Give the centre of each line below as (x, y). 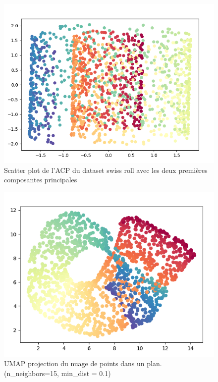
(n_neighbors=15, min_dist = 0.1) (57, 373)
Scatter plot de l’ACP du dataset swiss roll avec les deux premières (106, 170)
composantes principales (41, 180)
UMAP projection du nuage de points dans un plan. (83, 363)
